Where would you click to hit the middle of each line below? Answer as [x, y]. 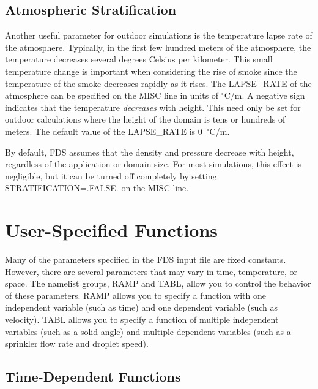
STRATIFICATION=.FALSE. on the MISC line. [97, 188]
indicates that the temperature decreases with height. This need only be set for [153, 107]
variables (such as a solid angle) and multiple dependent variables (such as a [148, 331]
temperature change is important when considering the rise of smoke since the [151, 71]
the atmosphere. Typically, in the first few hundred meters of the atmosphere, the [158, 47]
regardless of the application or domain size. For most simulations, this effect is [153, 164]
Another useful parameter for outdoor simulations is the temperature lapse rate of [159, 35]
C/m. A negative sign [264, 95]
